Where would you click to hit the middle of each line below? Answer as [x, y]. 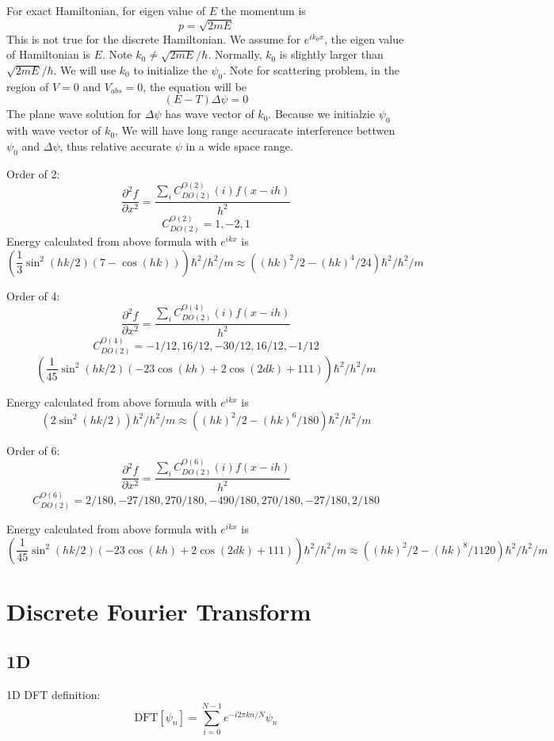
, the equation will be [195, 86]
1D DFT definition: [53, 695]
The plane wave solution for [74, 114]
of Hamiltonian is [48, 54]
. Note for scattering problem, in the [311, 69]
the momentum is [263, 10]
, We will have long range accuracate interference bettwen [255, 130]
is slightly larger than [331, 54]
